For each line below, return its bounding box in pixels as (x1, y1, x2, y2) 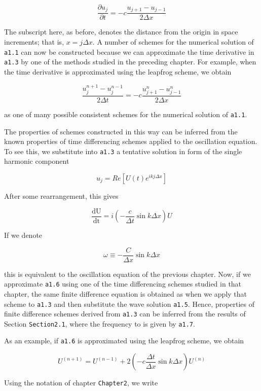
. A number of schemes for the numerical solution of (92, 37, 254, 47)
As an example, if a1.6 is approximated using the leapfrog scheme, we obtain (4, 335, 244, 346)
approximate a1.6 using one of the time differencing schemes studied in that (4, 278, 242, 289)
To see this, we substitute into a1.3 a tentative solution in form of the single (4, 146, 242, 156)
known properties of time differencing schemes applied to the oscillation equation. (4, 136, 257, 147)
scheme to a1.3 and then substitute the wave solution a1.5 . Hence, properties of (4, 298, 255, 309)
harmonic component (4, 156, 69, 166)
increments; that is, (4, 37, 64, 47)
